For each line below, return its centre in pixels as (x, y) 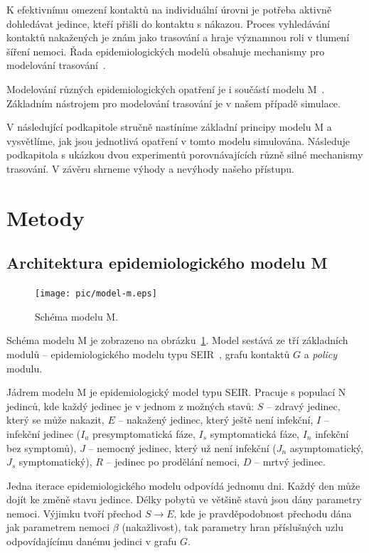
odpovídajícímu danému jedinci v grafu (92, 541)
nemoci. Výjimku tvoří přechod (74, 513)
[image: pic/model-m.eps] (96, 294)
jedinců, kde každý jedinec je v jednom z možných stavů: (130, 406)
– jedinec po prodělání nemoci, (173, 462)
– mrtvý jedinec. (290, 462)
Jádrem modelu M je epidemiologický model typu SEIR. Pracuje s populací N (176, 392)
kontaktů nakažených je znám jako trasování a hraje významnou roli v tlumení (178, 37)
